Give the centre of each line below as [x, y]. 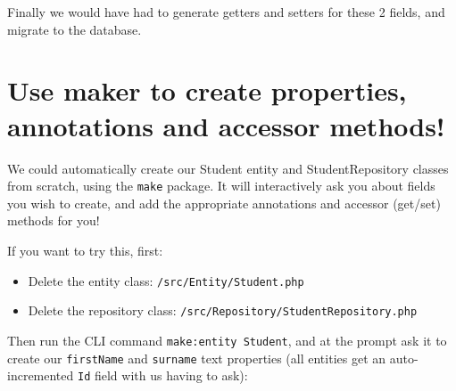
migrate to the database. [75, 29]
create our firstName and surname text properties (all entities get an [197, 358]
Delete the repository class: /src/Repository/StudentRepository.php [223, 310]
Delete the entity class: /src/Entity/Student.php [166, 280]
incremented [41, 375]
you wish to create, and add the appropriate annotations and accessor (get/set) [224, 203]
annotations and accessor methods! [226, 125]
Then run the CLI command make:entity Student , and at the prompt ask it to [227, 340]
